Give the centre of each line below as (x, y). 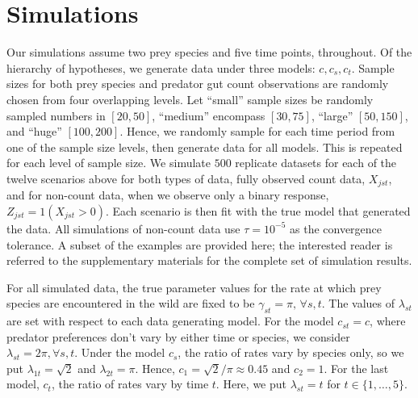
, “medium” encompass (209, 115)
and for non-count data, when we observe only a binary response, (168, 195)
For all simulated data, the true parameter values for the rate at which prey (194, 287)
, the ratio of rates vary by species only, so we (291, 352)
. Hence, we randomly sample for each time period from (257, 131)
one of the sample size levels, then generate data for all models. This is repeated (205, 147)
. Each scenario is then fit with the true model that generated (258, 210)
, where (388, 321)
